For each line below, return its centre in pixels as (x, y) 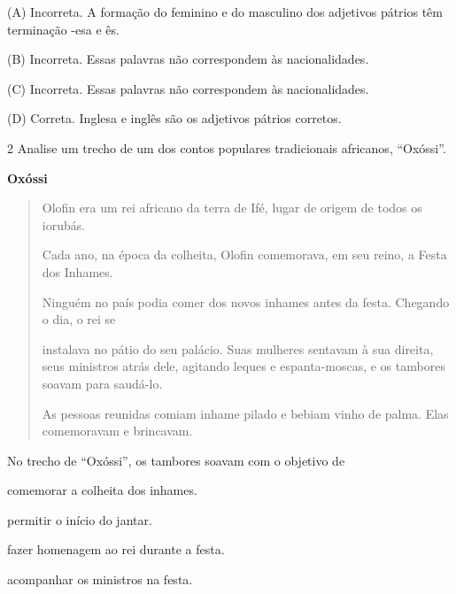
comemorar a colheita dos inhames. (102, 490)
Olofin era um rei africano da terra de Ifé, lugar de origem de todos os (232, 208)
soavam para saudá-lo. (102, 383)
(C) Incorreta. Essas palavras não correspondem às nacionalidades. (188, 88)
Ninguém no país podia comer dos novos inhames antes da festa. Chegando (246, 301)
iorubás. (64, 224)
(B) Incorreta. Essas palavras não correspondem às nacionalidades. (188, 59)
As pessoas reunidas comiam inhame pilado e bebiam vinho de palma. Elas (245, 413)
